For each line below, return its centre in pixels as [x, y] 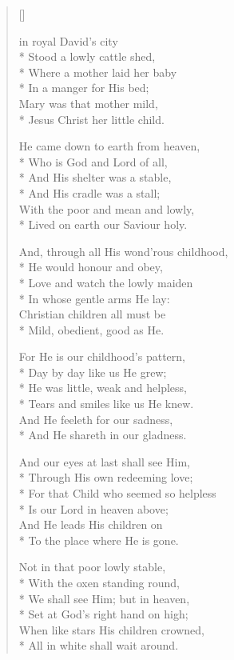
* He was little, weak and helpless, [103, 388]
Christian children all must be [92, 314]
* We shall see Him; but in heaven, [104, 598]
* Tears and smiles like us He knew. [106, 404]
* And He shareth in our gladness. [103, 435]
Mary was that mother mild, [88, 103]
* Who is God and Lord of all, [93, 161]
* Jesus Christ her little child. [91, 119]
